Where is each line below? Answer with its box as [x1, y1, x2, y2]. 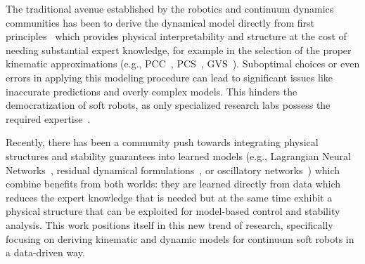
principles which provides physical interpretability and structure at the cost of [6, 29, 347, 44]
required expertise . [6, 111, 91, 126]
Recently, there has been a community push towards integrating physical [6, 135, 319, 150]
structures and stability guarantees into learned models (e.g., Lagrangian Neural [6, 148, 351, 163]
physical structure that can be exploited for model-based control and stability [6, 204, 340, 218]
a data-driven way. [6, 245, 85, 260]
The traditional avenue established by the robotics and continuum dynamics [6, 1, 334, 15]
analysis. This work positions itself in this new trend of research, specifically [6, 217, 333, 232]
